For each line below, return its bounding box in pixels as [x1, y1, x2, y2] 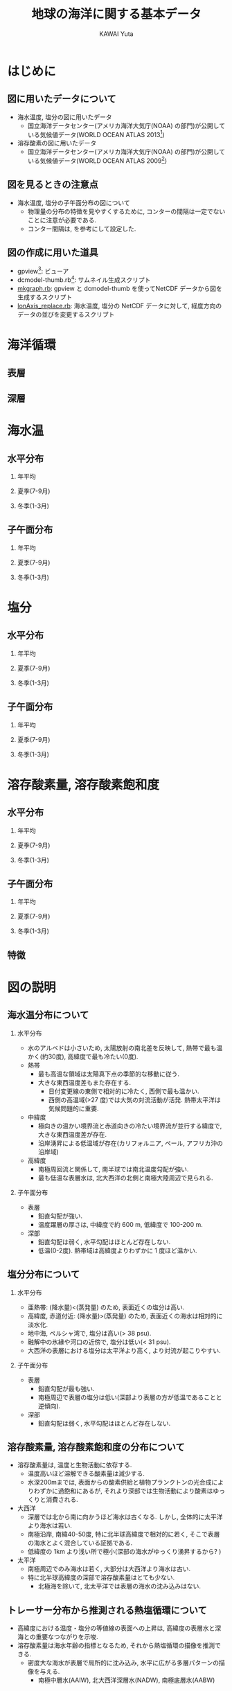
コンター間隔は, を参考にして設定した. [27, 224, 136, 233]
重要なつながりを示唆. [35, 1633, 98, 1641]
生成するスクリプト [17, 293, 73, 301]
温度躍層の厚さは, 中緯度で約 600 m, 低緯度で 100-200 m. [37, 1220, 203, 1228]
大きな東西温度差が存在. [37, 1130, 107, 1138]
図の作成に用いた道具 [7, 247, 98, 258]
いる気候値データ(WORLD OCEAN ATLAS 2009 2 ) [27, 155, 168, 165]
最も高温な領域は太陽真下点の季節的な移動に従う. [37, 1070, 180, 1078]
